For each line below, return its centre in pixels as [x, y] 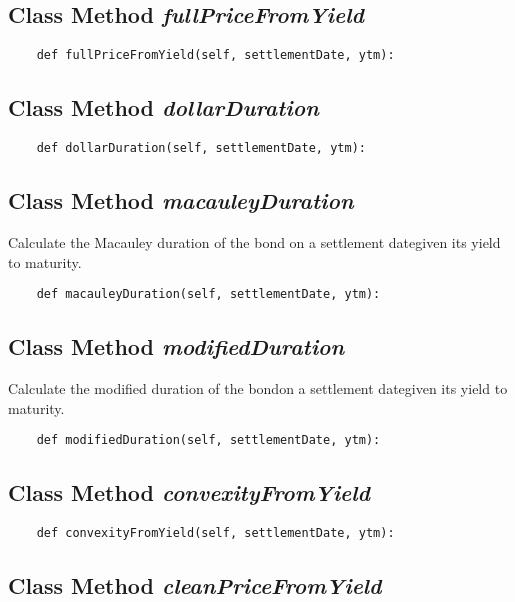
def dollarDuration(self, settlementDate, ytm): [201, 148]
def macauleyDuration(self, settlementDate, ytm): [208, 294]
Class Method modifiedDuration [176, 346]
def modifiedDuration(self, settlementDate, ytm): [208, 440]
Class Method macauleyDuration [181, 200]
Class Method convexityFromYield [189, 492]
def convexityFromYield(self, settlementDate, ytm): [215, 533]
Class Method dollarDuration [163, 107]
